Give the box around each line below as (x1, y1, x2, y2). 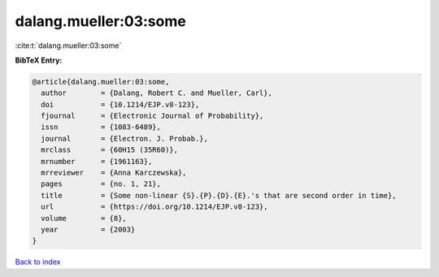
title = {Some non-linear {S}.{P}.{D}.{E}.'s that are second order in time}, (41, 191, 398, 200)
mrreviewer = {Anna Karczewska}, (41, 168, 187, 178)
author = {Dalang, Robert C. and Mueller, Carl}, (41, 89, 272, 97)
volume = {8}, (41, 214, 128, 223)
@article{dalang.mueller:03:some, (32, 77, 170, 86)
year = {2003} (41, 225, 136, 234)
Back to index (15, 257, 61, 267)
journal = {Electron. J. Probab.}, (41, 134, 209, 143)
